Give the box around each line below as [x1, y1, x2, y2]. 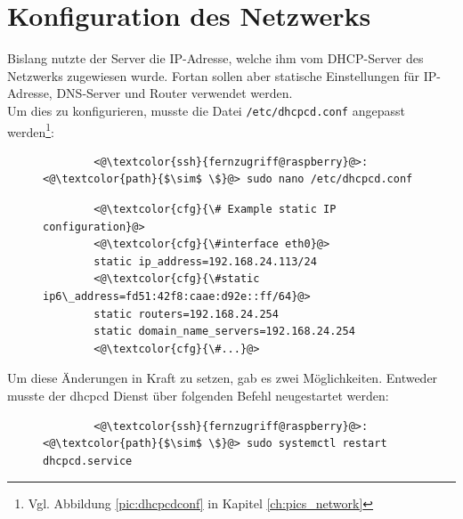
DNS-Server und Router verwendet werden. [56, 84, 293, 102]
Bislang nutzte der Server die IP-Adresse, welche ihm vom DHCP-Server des [7, 49, 424, 68]
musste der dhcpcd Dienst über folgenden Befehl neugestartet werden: [7, 385, 389, 404]
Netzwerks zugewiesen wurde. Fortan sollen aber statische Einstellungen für [7, 66, 420, 85]
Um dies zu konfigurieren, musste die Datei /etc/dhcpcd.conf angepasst [7, 101, 405, 119]
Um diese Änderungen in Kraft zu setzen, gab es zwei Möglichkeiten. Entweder [7, 369, 438, 387]
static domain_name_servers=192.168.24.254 [93, 325, 355, 338]
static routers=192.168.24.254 [93, 307, 279, 320]
